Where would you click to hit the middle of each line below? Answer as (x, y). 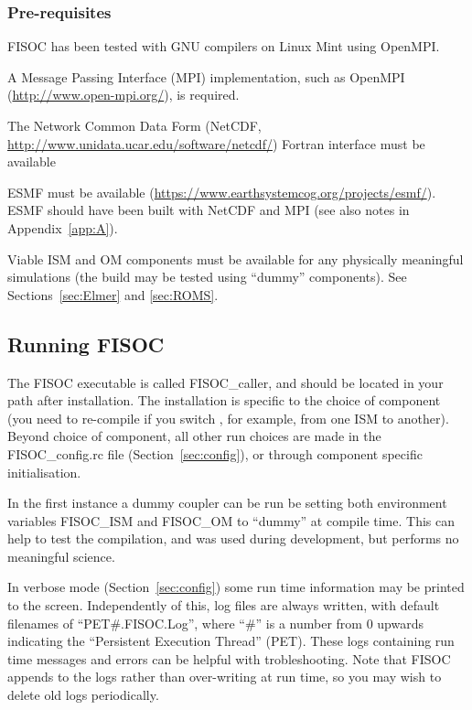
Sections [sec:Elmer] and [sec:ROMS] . (113, 294)
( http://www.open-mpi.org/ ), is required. (123, 95)
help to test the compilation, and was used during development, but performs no (233, 538)
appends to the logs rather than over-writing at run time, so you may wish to (225, 677)
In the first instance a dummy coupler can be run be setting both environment (227, 503)
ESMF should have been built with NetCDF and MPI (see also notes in (209, 210)
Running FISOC (86, 344)
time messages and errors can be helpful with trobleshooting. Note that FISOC (229, 658)
